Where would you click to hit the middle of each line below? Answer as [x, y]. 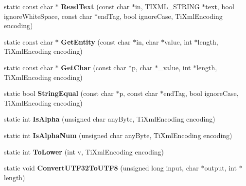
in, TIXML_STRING [167, 6]
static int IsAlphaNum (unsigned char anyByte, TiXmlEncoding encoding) [118, 135]
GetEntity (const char [96, 41]
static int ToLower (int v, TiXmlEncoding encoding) [84, 151]
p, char [142, 67]
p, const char [139, 93]
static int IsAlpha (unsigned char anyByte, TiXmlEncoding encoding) [110, 119]
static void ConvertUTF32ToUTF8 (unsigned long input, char [101, 168]
